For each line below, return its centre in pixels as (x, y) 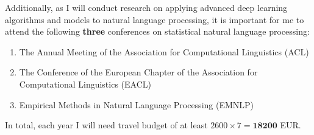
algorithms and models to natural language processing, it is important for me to (155, 19)
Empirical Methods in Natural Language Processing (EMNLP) (137, 104)
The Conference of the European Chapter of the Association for (138, 72)
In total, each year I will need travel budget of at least (106, 125)
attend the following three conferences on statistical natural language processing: (157, 31)
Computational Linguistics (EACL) (85, 84)
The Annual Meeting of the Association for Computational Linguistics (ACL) (164, 51)
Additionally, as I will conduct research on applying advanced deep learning (146, 7)
